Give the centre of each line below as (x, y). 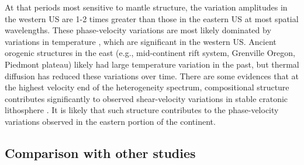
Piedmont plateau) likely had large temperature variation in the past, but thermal (152, 64)
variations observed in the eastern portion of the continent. (110, 121)
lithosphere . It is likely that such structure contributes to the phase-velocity (142, 110)
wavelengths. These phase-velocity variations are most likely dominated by (138, 30)
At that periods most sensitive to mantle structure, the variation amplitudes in (146, 7)
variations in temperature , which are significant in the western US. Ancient (141, 41)
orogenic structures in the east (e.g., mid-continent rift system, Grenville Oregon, (150, 53)
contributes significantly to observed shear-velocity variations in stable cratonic (146, 98)
